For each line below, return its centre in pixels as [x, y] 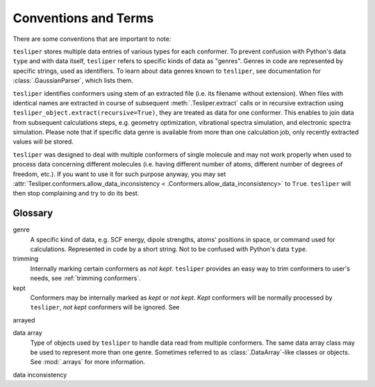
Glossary [33, 213]
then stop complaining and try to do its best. [76, 193]
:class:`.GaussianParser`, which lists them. [73, 80]
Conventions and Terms [83, 18]
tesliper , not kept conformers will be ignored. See [105, 307]
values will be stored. [43, 141]
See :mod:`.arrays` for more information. [88, 362]
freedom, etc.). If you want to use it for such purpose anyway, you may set [119, 174]
